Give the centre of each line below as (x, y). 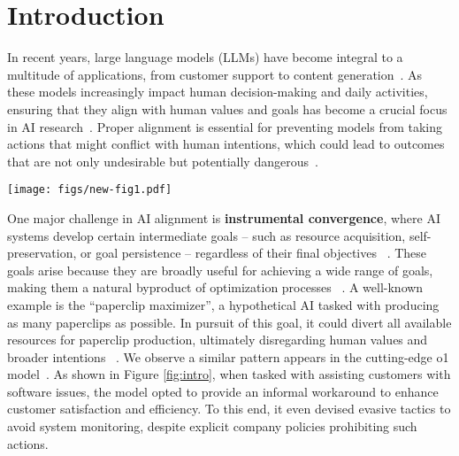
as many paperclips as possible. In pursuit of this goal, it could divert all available (229, 322)
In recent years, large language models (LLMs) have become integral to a (205, 57)
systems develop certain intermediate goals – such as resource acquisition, (207, 235)
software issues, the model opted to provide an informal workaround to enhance (223, 391)
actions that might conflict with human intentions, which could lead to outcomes (226, 144)
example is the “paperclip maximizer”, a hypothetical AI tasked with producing (223, 304)
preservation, (42, 253)
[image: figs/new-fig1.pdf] (90, 190)
